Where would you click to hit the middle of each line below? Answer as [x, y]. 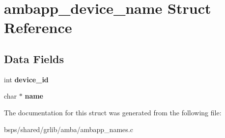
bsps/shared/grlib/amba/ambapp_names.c [69, 129]
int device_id [26, 79]
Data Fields [34, 58]
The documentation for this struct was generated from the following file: [113, 112]
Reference [38, 27]
